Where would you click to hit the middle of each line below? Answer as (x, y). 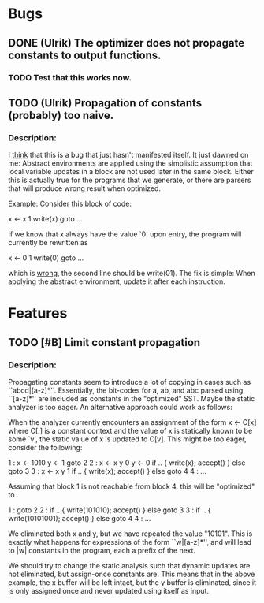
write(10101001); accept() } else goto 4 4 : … (80, 519)
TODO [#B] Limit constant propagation (104, 342)
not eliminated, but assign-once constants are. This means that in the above (132, 574)
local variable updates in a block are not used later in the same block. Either (131, 172)
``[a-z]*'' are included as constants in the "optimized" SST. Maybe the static (132, 399)
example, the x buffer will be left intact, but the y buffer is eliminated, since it (132, 583)
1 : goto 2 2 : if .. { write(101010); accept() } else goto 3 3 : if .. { (110, 510)
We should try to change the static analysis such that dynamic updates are (129, 566)
